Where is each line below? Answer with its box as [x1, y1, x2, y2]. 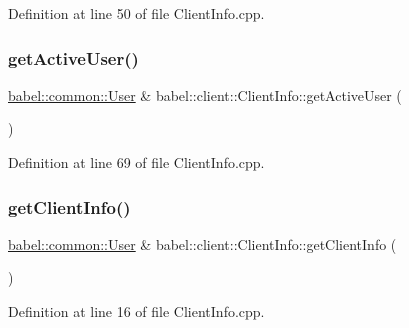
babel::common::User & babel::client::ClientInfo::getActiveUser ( [8, 84, 402, 105]
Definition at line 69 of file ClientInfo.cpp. [8, 152, 265, 172]
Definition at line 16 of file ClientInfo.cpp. [8, 301, 265, 321]
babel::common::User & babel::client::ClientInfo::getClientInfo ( [8, 233, 397, 254]
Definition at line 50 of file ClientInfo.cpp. [8, 3, 265, 23]
